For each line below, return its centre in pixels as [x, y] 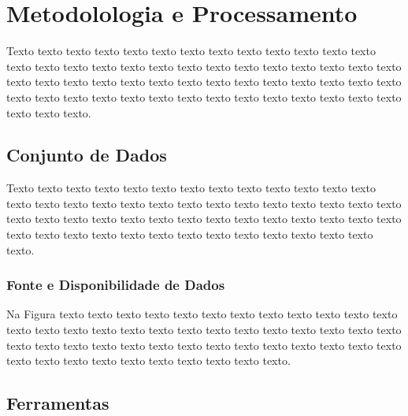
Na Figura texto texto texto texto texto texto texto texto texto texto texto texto [202, 314]
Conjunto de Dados [87, 155]
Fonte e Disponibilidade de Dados [116, 285]
